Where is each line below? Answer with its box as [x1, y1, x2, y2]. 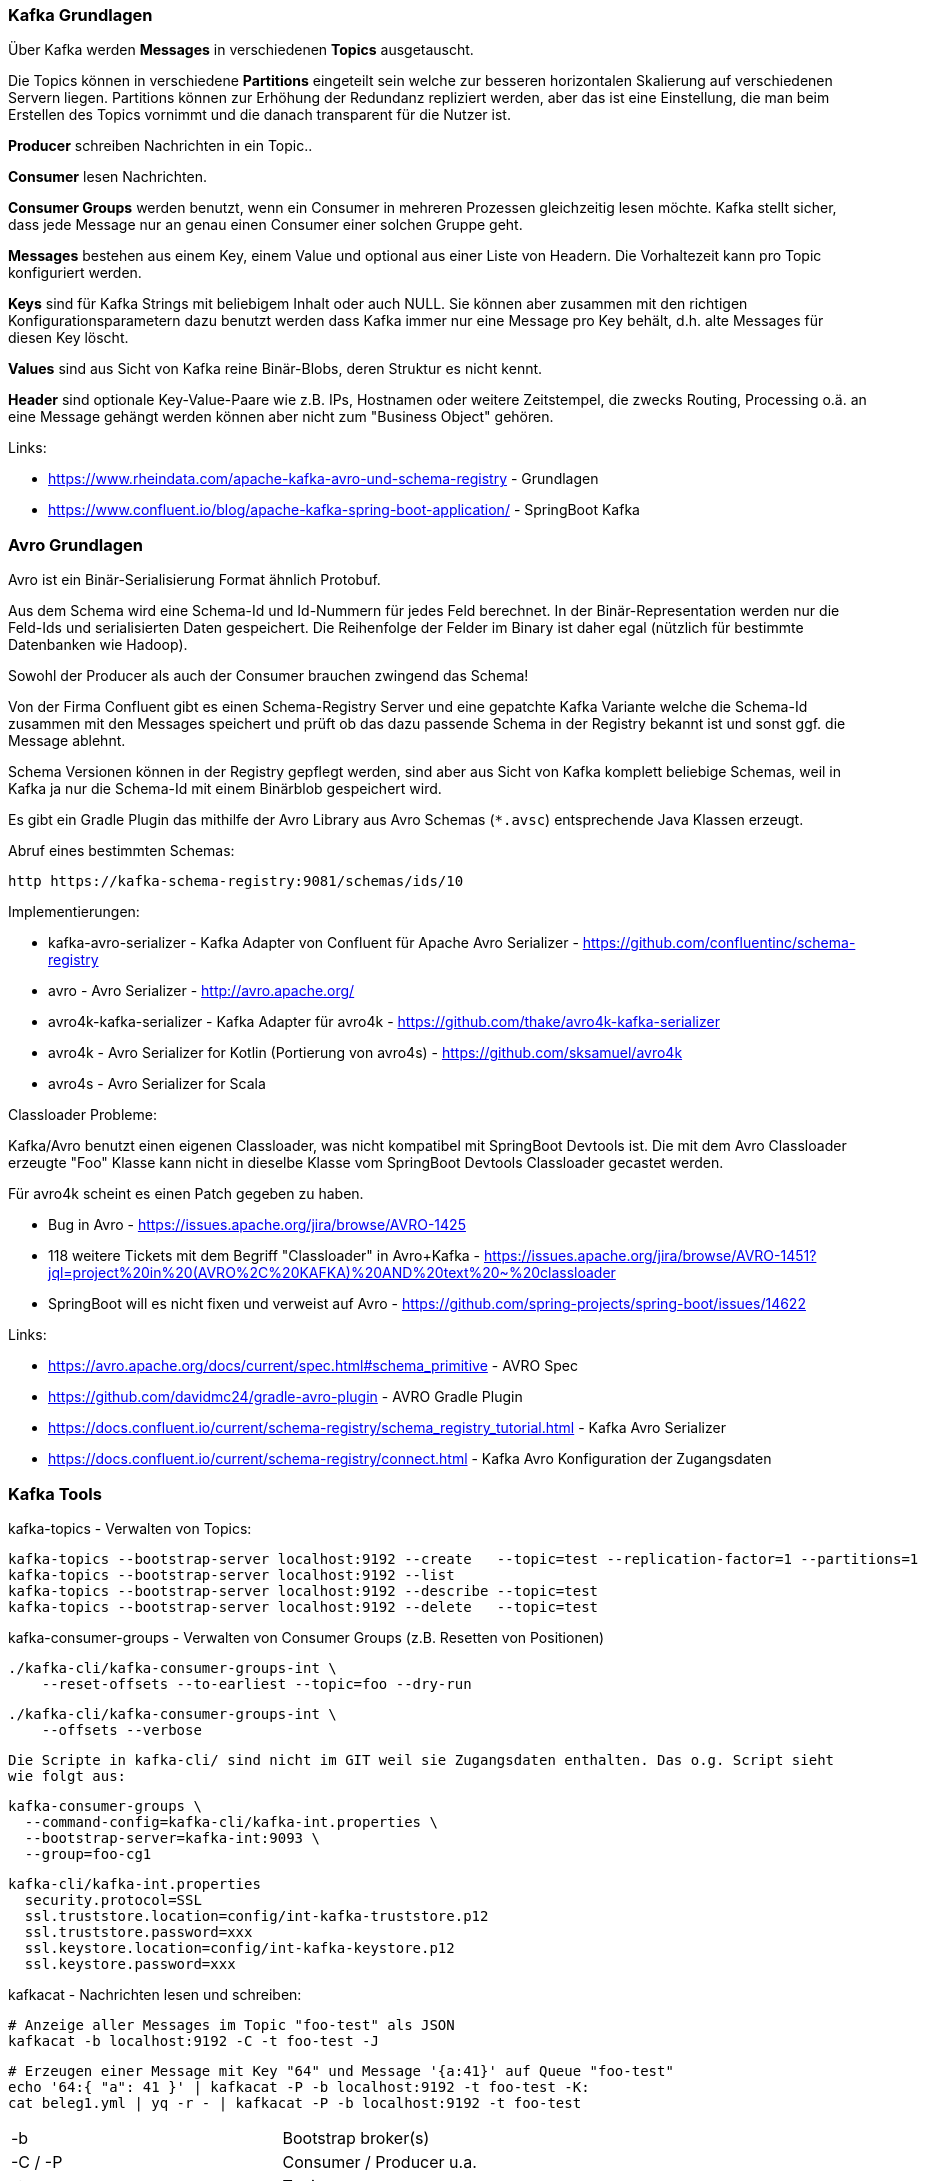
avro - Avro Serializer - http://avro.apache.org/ [48, 982, 355, 1000]
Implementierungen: [8, 903, 140, 921]
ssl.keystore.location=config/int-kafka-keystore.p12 [24, 1939, 455, 1956]
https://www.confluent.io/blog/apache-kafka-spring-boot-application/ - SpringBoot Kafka [48, 501, 640, 519]
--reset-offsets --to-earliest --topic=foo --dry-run [41, 1675, 472, 1692]
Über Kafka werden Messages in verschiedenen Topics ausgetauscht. [8, 41, 474, 59]
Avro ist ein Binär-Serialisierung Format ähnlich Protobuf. [8, 571, 381, 589]
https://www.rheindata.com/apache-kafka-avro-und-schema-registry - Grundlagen [48, 470, 599, 488]
